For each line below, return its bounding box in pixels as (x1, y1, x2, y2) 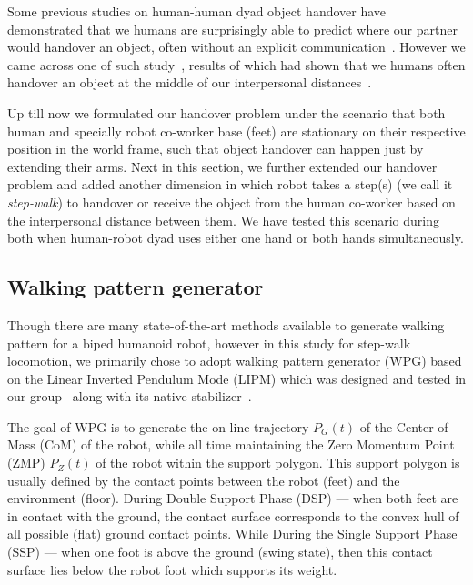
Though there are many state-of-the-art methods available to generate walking (7, 315, 445, 334)
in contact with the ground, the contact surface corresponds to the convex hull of (7, 506, 459, 525)
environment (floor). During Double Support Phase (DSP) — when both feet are (7, 489, 458, 508)
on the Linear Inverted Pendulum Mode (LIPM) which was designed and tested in (7, 368, 466, 388)
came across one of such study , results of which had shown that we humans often (7, 55, 466, 74)
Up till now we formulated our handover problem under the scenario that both (7, 103, 446, 122)
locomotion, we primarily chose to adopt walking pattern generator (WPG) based (7, 351, 462, 370)
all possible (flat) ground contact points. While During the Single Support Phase (7, 524, 458, 543)
